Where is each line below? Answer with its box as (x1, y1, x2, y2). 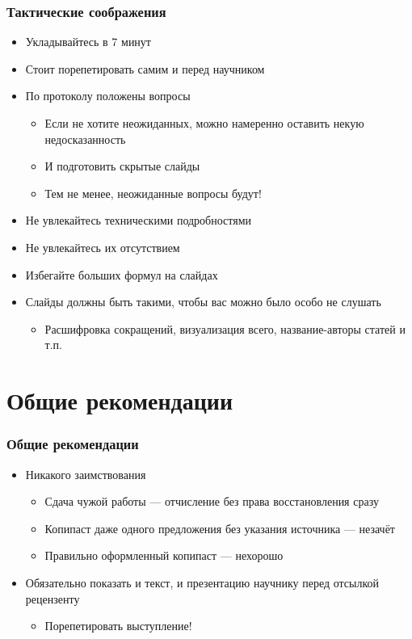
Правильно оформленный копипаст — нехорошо (44, 547, 284, 564)
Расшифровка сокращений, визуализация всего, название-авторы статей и (44, 320, 406, 337)
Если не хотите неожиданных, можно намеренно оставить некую (44, 115, 364, 131)
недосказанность (44, 130, 126, 147)
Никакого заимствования (25, 465, 146, 482)
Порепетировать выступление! (44, 617, 192, 634)
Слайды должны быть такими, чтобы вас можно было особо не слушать (25, 293, 381, 310)
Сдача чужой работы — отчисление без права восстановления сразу (44, 493, 379, 510)
